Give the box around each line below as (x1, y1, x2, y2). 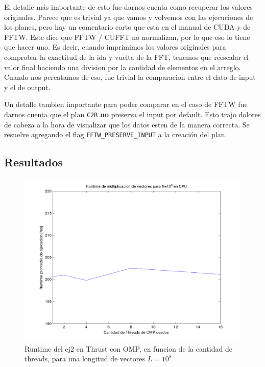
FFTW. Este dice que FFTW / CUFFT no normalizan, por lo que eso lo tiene (4, 31, 250, 42)
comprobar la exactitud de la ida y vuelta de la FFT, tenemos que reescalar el (4, 51, 249, 62)
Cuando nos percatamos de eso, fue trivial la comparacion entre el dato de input (4, 72, 256, 82)
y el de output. (4, 81, 51, 92)
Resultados (4, 154, 63, 170)
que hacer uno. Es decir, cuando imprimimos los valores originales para (4, 41, 226, 52)
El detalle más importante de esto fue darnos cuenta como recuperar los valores (4, 2, 253, 12)
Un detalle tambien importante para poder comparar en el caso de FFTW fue (4, 99, 248, 110)
